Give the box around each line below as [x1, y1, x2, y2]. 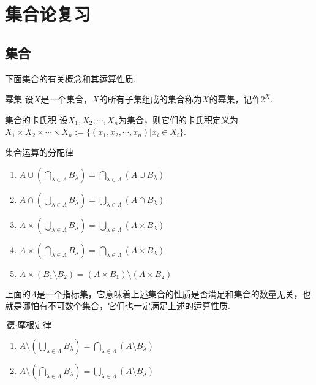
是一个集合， [40, 93, 92, 105]
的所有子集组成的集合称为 [99, 93, 202, 105]
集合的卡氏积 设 [5, 113, 68, 126]
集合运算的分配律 [5, 145, 73, 158]
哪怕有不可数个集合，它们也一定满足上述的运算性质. [21, 299, 230, 312]
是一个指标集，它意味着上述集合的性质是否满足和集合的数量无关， [36, 287, 303, 300]
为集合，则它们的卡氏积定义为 [118, 113, 239, 126]
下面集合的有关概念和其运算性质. [5, 72, 136, 85]
